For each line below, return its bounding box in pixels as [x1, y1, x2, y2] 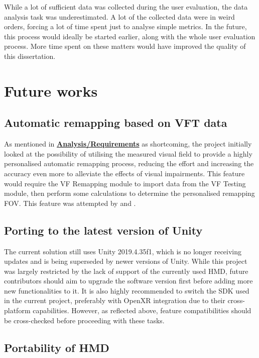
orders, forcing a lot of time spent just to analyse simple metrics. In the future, [4, 21, 247, 32]
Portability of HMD [4, 339, 109, 355]
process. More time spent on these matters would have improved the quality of [4, 41, 246, 51]
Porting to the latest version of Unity [4, 222, 203, 238]
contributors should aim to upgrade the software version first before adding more [4, 275, 253, 286]
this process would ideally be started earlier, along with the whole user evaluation [4, 31, 255, 41]
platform [4, 305, 31, 316]
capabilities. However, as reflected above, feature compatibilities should [33, 305, 251, 316]
